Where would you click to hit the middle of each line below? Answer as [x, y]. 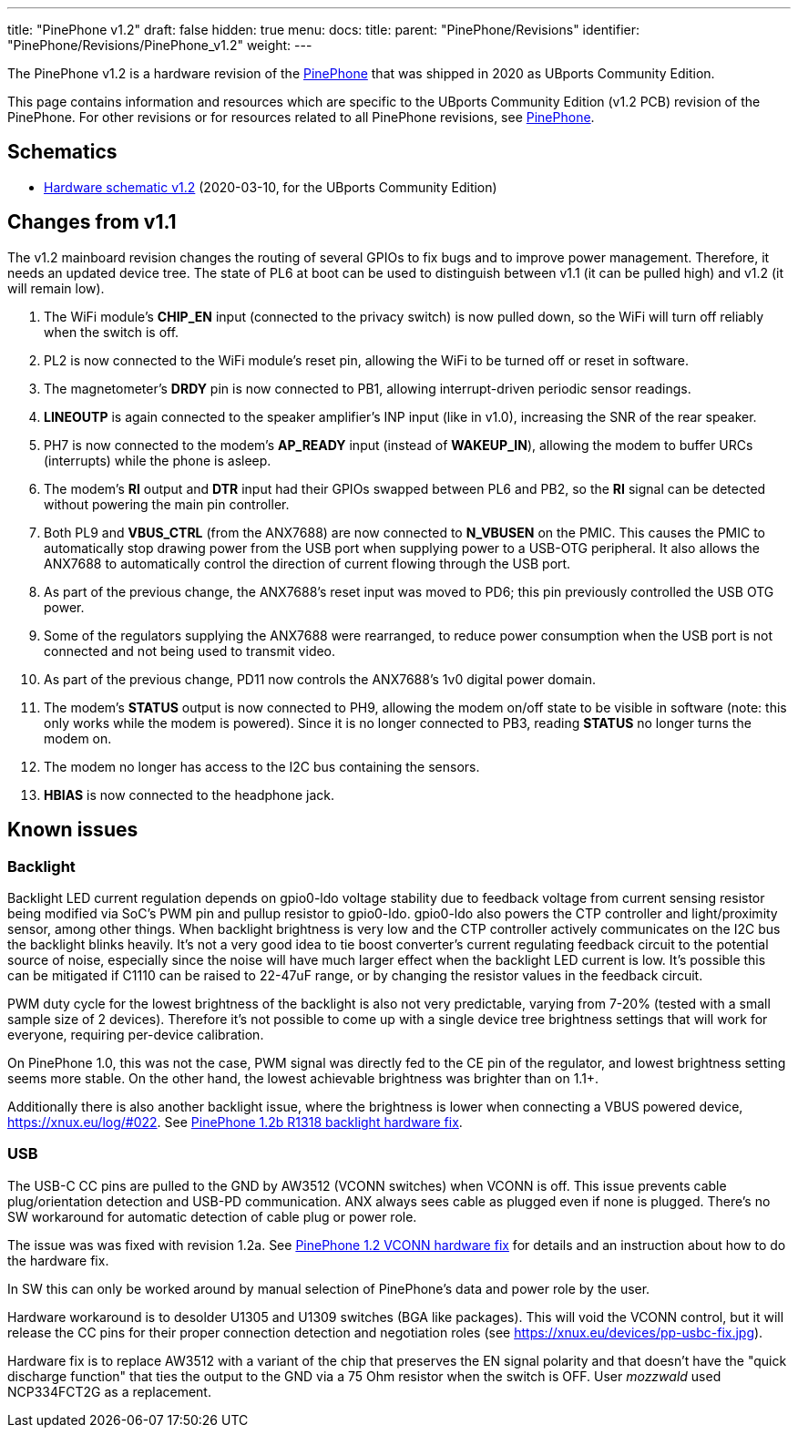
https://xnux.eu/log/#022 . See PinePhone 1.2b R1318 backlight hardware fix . [235, 1122]
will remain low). [56, 288]
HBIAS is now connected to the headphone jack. [189, 794]
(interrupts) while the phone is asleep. [158, 460]
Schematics [62, 152]
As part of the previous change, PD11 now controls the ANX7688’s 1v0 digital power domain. [320, 679]
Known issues [73, 830]
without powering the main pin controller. [167, 504]
